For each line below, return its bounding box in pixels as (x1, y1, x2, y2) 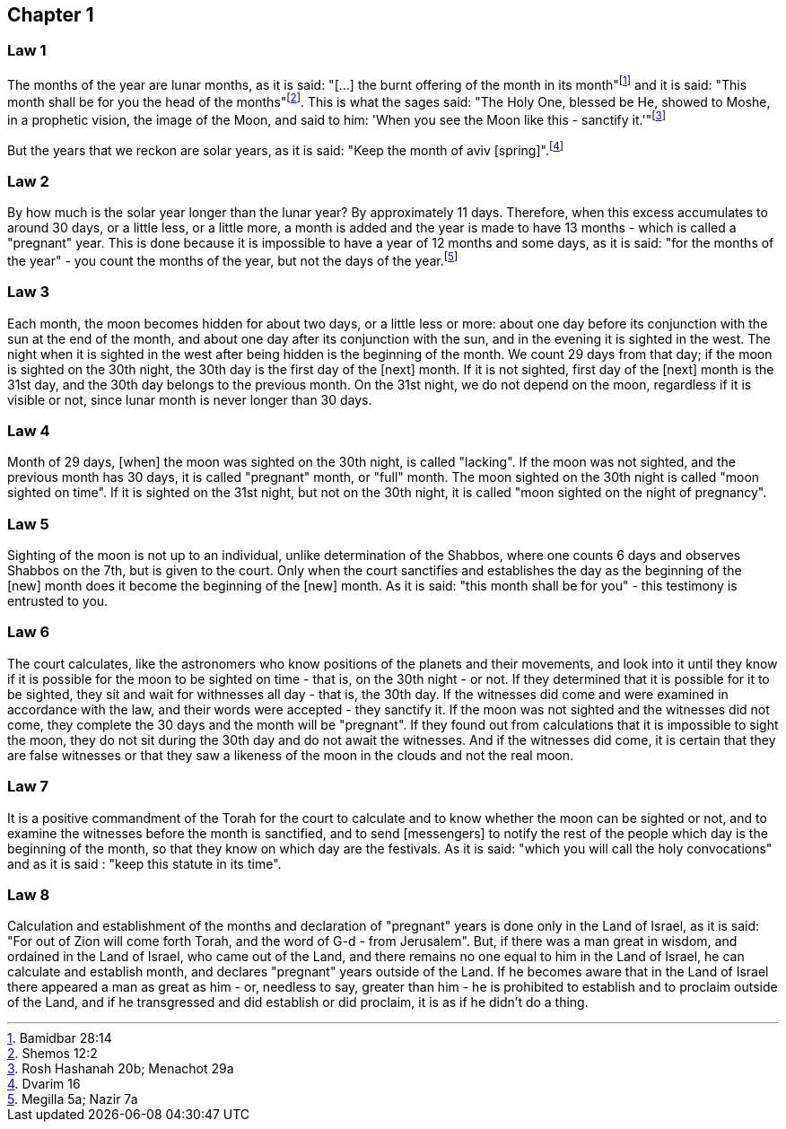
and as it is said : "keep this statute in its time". (7, 855, 282, 871)
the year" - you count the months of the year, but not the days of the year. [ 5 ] (7, 250, 458, 268)
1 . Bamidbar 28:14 (7, 1030, 112, 1046)
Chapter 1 (7, 4, 94, 26)
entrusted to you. (7, 593, 109, 609)
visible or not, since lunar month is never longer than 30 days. (7, 391, 372, 407)
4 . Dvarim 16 (7, 1076, 81, 1092)
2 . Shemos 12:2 (7, 1046, 98, 1062)
